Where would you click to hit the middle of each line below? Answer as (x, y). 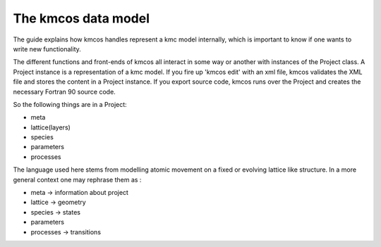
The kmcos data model (81, 18)
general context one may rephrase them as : (77, 179)
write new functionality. (47, 49)
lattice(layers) (50, 127)
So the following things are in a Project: (70, 104)
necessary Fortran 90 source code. (64, 91)
